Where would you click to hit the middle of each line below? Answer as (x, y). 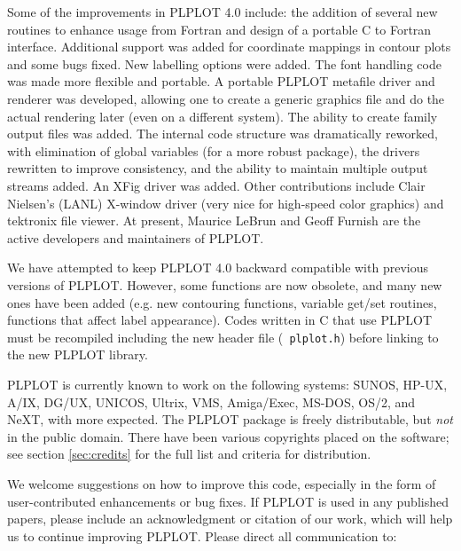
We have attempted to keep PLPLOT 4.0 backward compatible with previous (218, 268)
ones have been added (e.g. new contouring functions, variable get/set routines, (222, 302)
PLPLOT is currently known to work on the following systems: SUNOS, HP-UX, (227, 384)
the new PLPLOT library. (78, 354)
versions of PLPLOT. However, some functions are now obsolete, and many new (225, 284)
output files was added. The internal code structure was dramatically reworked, (223, 134)
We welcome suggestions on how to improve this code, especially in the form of (222, 483)
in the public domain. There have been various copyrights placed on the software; (228, 436)
